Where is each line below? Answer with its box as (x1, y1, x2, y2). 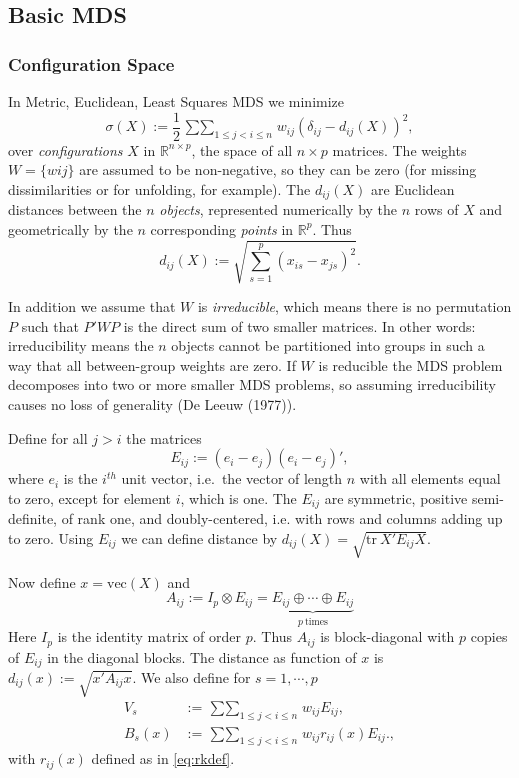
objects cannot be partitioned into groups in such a (171, 335, 485, 356)
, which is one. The (180, 487, 297, 508)
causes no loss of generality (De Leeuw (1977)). (8, 394, 297, 414)
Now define (8, 571, 76, 592)
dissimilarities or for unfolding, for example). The (8, 178, 311, 199)
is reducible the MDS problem (318, 354, 503, 375)
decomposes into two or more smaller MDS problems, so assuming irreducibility (8, 374, 496, 395)
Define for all (8, 427, 88, 448)
